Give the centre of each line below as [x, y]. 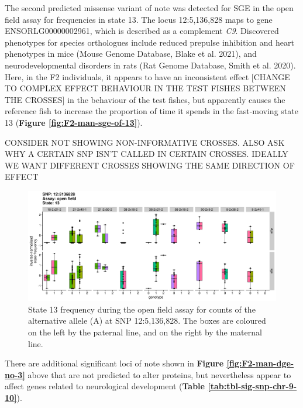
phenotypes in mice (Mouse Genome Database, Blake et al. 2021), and [131, 54]
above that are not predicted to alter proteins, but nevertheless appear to [159, 374]
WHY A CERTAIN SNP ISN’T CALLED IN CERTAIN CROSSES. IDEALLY [147, 154]
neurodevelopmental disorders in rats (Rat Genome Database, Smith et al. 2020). [150, 65]
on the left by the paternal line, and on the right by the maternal [145, 332]
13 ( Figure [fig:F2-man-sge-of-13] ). [74, 122]
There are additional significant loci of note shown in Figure [114, 363]
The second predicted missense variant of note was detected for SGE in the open [149, 8]
